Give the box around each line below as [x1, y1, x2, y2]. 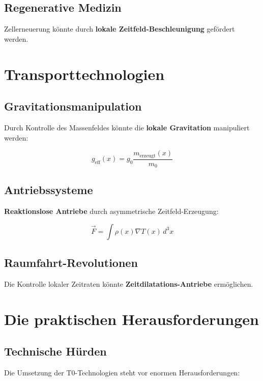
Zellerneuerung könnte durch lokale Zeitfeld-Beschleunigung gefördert [4, 23, 235, 34]
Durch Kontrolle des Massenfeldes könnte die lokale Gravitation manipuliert [4, 122, 250, 132]
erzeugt [139, 153, 156, 158]
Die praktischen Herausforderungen [4, 308, 259, 329]
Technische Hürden [4, 343, 107, 359]
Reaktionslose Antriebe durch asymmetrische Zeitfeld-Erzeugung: [4, 206, 219, 216]
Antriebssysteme [4, 182, 93, 198]
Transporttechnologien [4, 63, 165, 84]
